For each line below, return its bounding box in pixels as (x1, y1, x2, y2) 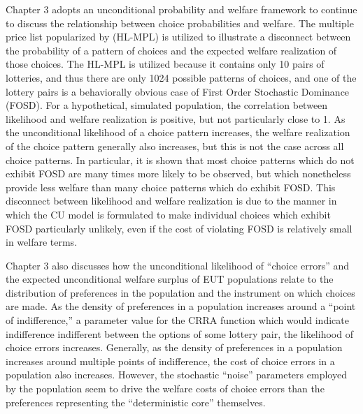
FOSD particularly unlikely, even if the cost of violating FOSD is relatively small (6, 221, 353, 235)
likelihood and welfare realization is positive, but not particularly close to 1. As (6, 111, 346, 126)
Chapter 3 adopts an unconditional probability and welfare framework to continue (6, 2, 357, 16)
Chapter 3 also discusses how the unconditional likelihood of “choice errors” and (6, 258, 350, 272)
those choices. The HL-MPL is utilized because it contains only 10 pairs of (6, 57, 325, 71)
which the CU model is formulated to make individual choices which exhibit (6, 207, 331, 221)
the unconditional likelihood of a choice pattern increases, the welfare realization (6, 125, 350, 140)
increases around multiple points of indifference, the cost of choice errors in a (6, 353, 335, 368)
